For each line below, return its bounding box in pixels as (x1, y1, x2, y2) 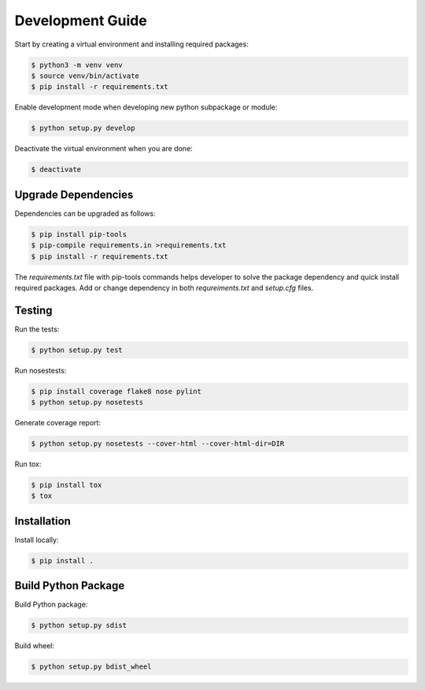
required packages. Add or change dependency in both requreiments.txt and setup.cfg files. (14, 283, 314, 292)
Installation (14, 514, 71, 528)
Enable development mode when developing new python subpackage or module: (14, 102, 278, 112)
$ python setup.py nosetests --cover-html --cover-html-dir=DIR (31, 440, 285, 448)
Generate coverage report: (14, 418, 102, 428)
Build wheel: (14, 641, 55, 651)
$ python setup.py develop (31, 124, 135, 133)
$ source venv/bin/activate (31, 71, 139, 80)
